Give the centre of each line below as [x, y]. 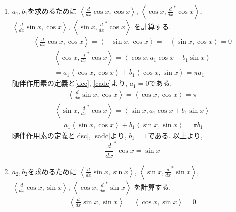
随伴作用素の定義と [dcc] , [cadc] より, [69, 83]
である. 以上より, [175, 135]
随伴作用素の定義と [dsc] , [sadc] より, [69, 135]
